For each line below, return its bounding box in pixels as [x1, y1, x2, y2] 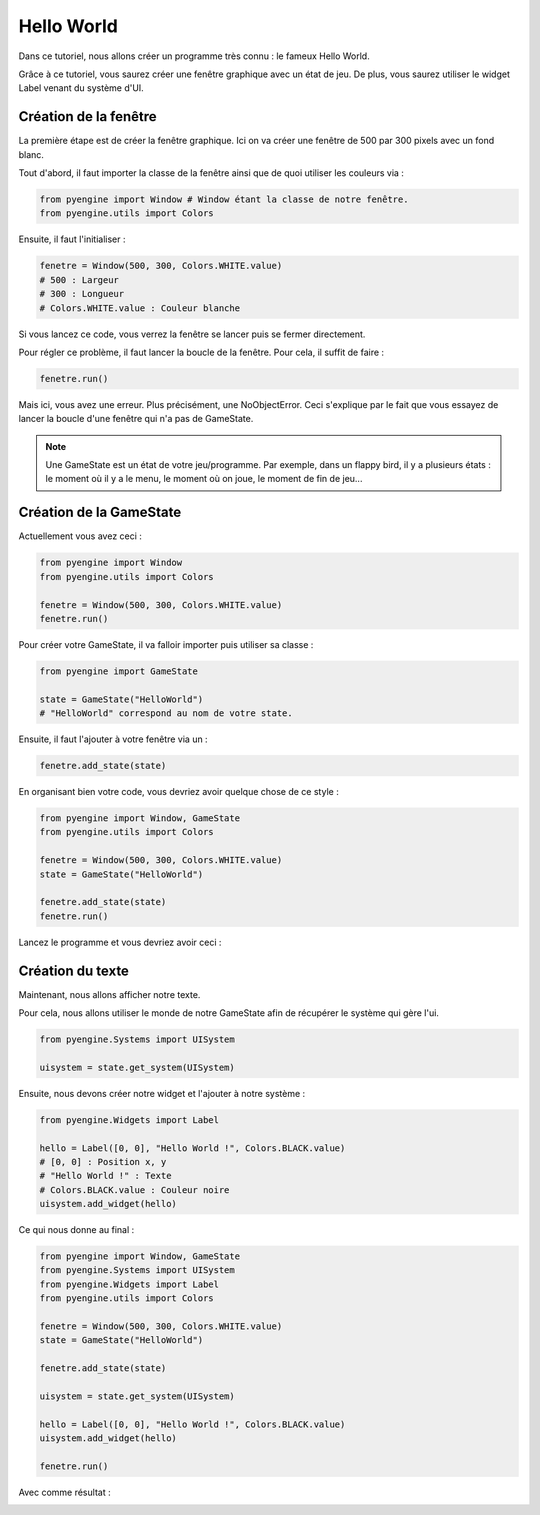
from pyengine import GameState [39, 665, 199, 677]
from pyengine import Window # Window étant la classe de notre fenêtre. [39, 194, 409, 205]
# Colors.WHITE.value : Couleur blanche [39, 302, 240, 314]
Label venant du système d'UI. [18, 82, 144, 94]
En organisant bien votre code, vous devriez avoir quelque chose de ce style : [18, 785, 339, 797]
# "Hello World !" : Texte [39, 1170, 172, 1182]
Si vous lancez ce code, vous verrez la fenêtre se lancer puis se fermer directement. [18, 328, 366, 340]
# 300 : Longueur [39, 288, 125, 300]
